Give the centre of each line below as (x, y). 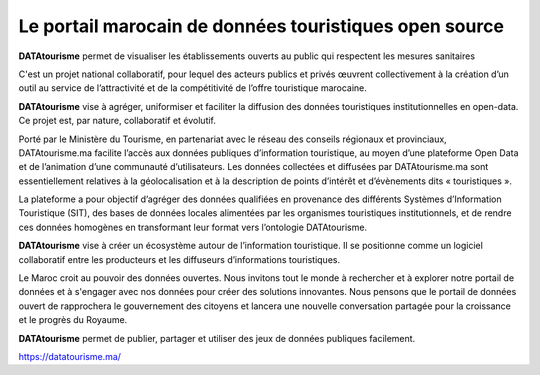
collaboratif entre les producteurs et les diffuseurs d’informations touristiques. (179, 259)
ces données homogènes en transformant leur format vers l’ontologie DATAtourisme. (193, 227)
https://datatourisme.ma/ (70, 356)
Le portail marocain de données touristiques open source (261, 26)
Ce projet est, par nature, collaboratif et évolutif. (117, 121)
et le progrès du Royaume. (73, 320)
